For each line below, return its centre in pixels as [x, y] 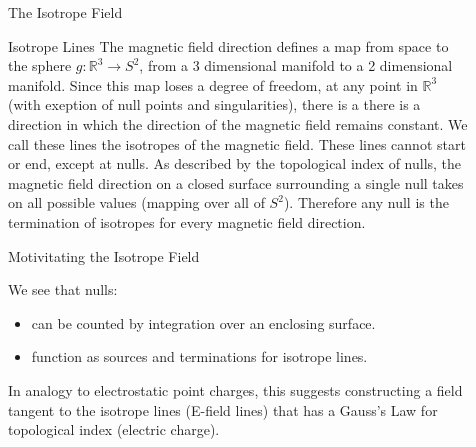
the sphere [40, 65]
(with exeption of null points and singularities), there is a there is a [214, 104]
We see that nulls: [63, 289]
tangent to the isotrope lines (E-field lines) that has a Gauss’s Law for [223, 409]
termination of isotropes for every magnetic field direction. [187, 221]
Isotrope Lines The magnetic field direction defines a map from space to [228, 45]
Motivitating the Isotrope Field [104, 255]
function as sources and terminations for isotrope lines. [199, 356]
